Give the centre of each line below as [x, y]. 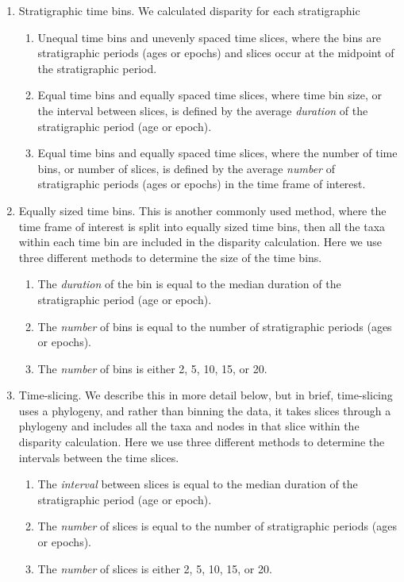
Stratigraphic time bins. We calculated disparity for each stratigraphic [189, 10]
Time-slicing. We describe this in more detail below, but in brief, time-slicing [206, 395]
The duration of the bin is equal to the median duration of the [189, 284]
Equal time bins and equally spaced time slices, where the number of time [217, 153]
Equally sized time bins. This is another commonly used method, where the [202, 210]
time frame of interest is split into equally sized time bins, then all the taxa [202, 226]
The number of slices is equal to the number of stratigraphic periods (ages [217, 526]
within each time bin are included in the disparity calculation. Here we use [200, 242]
